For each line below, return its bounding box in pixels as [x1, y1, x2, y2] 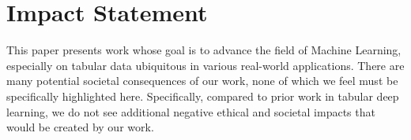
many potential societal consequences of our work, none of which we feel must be [6, 72, 398, 89]
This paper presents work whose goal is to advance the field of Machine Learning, [6, 42, 402, 58]
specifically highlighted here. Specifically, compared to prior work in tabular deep [6, 87, 399, 104]
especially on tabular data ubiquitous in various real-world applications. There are [6, 57, 405, 73]
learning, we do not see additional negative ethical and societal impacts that [6, 103, 375, 120]
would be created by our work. [6, 119, 154, 135]
